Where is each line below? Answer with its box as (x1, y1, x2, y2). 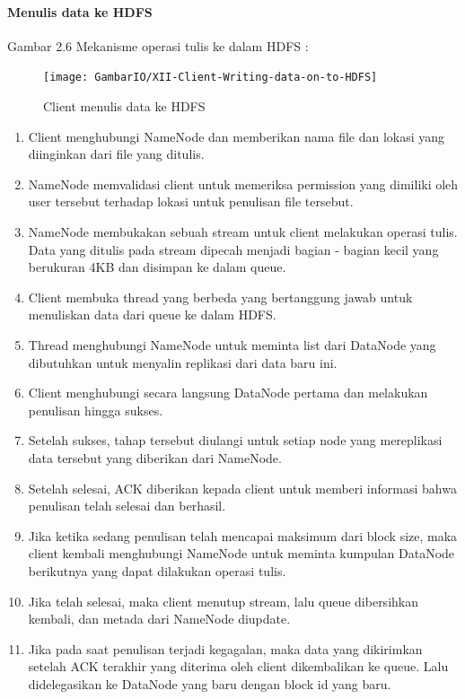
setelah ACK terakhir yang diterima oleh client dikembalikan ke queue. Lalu (28, 657, 449, 676)
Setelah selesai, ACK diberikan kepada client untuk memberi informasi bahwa (28, 478, 457, 497)
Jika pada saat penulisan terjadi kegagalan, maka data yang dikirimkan (28, 639, 423, 658)
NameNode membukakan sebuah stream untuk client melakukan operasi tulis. (28, 223, 458, 241)
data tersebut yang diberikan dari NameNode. (28, 448, 282, 467)
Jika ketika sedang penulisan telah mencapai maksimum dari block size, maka (28, 526, 458, 545)
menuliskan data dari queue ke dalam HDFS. (28, 305, 276, 324)
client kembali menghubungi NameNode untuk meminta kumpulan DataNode (28, 544, 455, 563)
